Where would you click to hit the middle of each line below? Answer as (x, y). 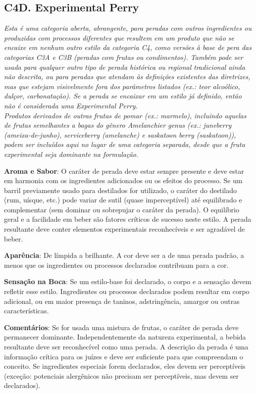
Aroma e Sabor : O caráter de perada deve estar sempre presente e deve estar (124, 171)
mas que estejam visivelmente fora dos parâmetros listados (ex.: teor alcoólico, (122, 86)
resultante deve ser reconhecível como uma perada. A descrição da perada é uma (126, 347)
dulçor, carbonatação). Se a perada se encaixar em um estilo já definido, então (123, 96)
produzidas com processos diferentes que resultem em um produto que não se (119, 37)
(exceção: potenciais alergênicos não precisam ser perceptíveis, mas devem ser (121, 375)
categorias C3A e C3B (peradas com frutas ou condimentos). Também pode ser (124, 57)
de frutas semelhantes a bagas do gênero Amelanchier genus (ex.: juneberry (118, 125)
